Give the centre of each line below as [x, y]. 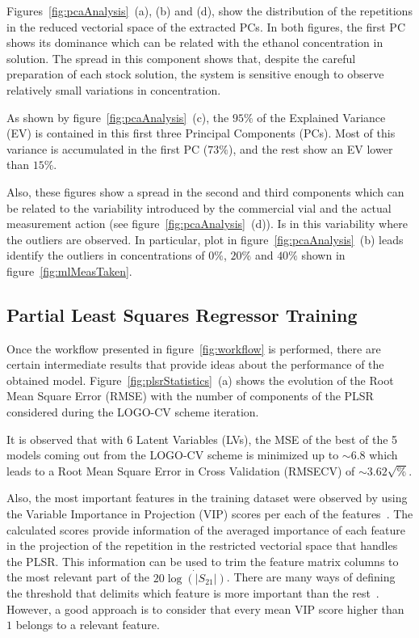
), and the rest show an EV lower [310, 148]
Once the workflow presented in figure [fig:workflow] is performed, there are [194, 348]
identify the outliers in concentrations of [106, 255]
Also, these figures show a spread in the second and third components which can [205, 191]
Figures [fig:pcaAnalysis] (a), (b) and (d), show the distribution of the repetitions [209, 11]
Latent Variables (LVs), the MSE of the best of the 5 [267, 439]
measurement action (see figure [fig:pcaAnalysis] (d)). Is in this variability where [207, 224]
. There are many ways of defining [311, 577]
